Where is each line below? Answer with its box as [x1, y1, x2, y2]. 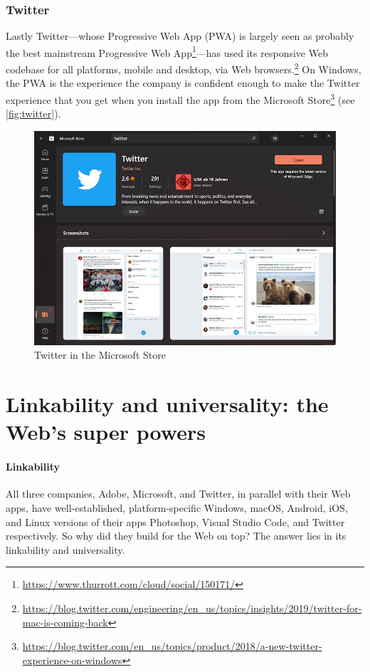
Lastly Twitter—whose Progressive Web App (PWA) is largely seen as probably [6, 28, 354, 43]
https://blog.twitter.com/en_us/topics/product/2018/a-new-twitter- [22, 639, 322, 653]
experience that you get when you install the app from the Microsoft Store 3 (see [6, 90, 355, 107]
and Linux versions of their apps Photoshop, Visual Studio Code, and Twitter [6, 514, 345, 529]
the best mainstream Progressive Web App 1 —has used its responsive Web [6, 43, 328, 60]
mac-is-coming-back [22, 614, 108, 629]
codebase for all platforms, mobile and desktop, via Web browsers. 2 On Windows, [6, 60, 361, 76]
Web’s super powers [6, 417, 206, 446]
